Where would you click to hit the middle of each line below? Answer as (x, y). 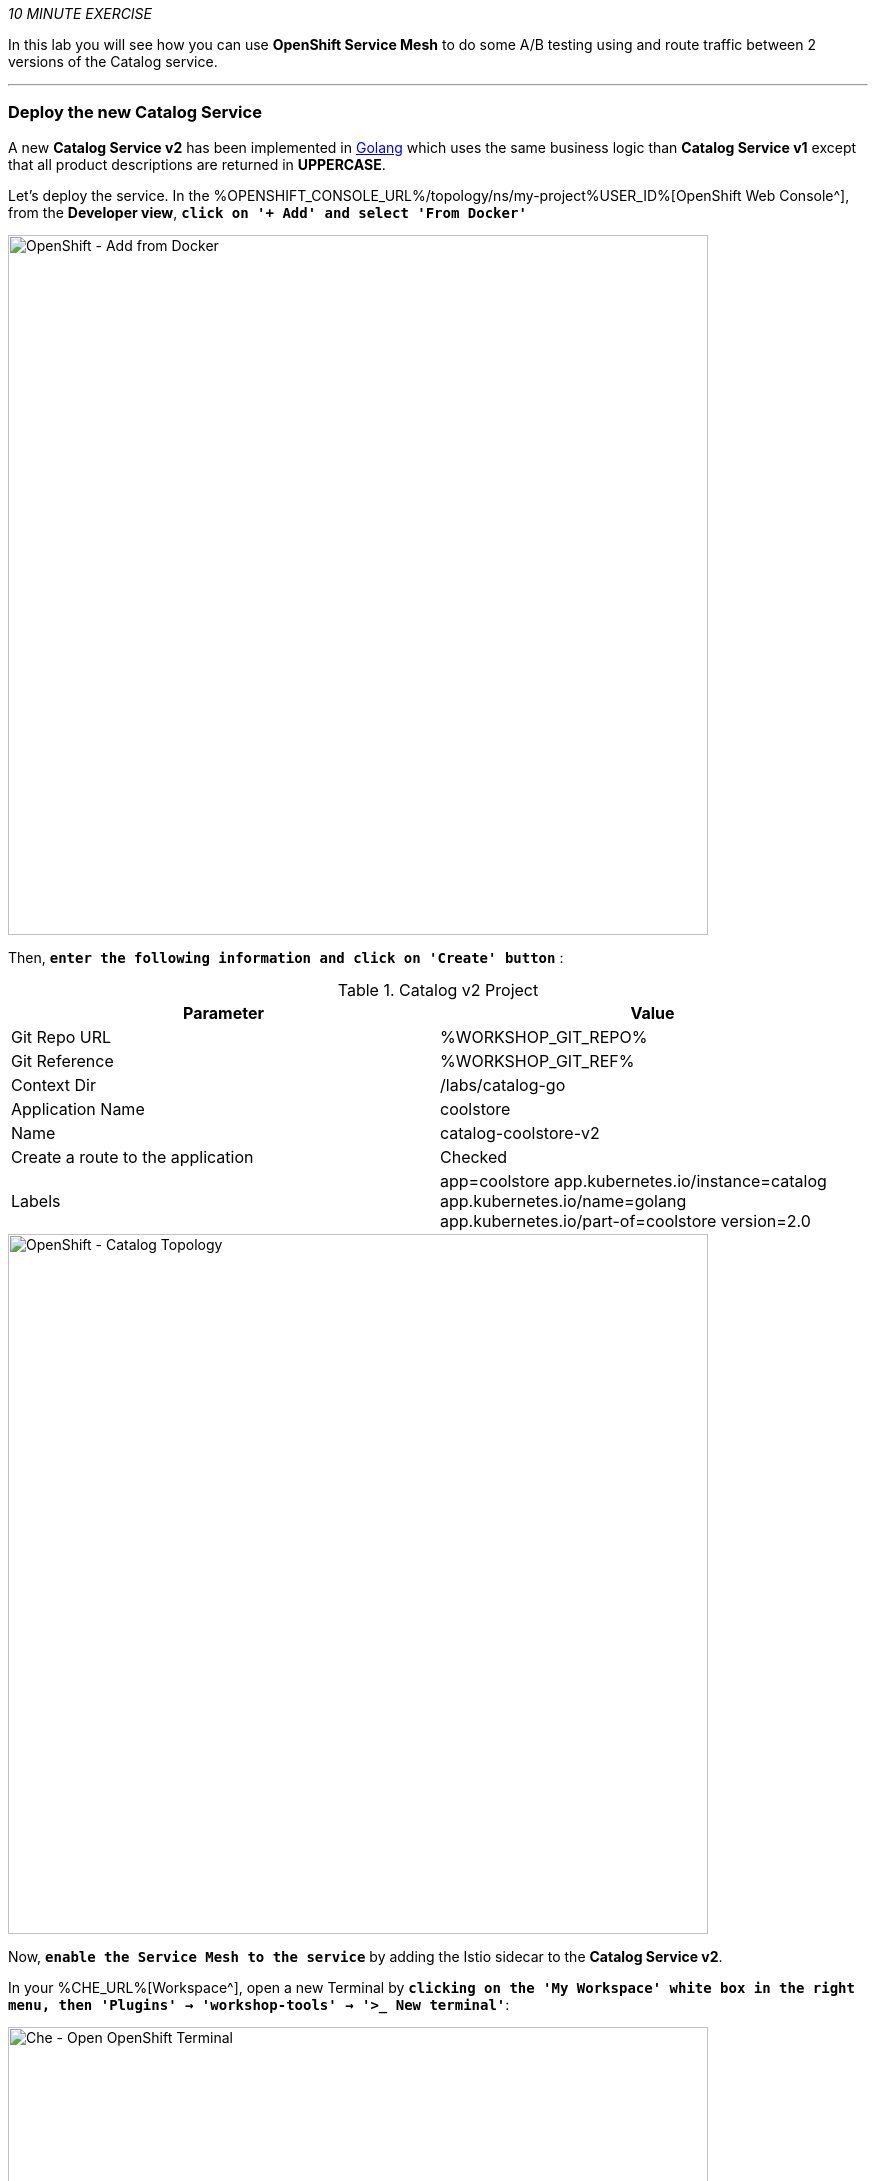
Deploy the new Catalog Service (135, 112)
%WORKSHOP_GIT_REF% (537, 1060)
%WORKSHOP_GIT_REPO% (544, 1036)
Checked (474, 1156)
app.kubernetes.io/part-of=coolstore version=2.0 (625, 1220)
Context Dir (54, 1084)
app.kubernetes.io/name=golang (563, 1200)
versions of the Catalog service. (113, 61)
